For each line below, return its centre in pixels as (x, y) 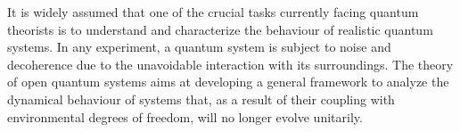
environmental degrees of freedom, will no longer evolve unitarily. (185, 116)
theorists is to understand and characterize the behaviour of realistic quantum (220, 29)
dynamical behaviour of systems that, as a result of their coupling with (201, 99)
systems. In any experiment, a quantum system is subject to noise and (199, 47)
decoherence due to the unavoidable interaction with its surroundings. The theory (230, 64)
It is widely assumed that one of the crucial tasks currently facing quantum (213, 12)
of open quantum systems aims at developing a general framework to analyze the (228, 82)
